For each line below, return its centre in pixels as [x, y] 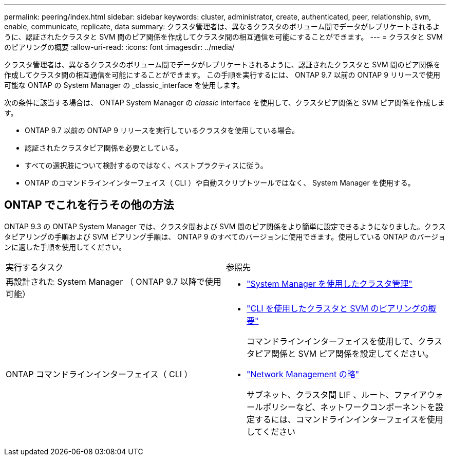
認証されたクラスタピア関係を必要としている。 [104, 148]
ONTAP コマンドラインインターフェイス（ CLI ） [99, 374]
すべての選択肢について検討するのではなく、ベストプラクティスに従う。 [146, 165]
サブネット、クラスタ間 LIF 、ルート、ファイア [337, 394]
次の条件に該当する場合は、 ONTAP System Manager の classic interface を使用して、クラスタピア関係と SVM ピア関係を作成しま [224, 103]
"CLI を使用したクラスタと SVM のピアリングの [338, 308]
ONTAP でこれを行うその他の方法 [89, 205]
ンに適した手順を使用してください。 [65, 247]
